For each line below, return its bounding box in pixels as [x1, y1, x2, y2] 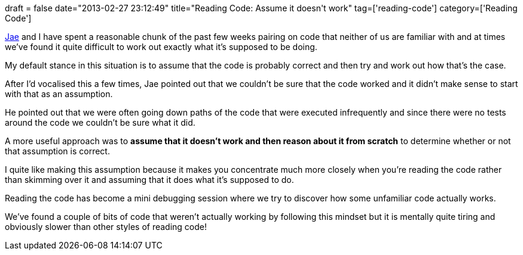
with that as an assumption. [5, 89, 113, 99]
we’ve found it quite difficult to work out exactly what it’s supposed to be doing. [5, 42, 317, 52]
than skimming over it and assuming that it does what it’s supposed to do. [5, 175, 294, 185]
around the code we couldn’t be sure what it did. [5, 117, 195, 128]
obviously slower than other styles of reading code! [5, 222, 207, 232]
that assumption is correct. [5, 146, 110, 156]
